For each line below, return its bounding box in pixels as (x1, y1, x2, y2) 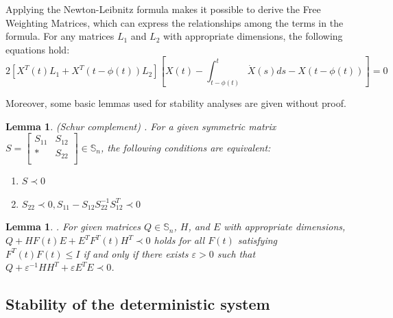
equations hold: (5, 42, 70, 56)
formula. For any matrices (5, 29, 115, 43)
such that (217, 246, 256, 260)
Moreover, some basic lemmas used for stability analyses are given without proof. (5, 96, 346, 110)
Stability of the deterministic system (5, 293, 270, 315)
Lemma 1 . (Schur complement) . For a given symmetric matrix (5, 119, 276, 133)
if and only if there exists (83, 246, 189, 260)
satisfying (237, 233, 278, 247)
